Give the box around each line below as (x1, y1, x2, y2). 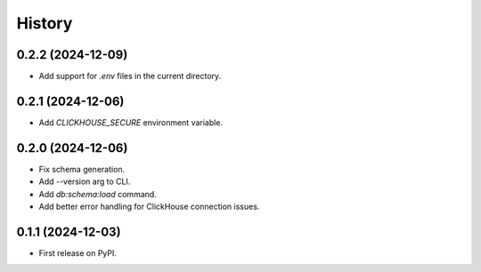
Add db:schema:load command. (38, 188, 158, 199)
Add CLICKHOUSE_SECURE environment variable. (38, 116, 223, 128)
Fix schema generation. (38, 164, 126, 174)
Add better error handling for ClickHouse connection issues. (38, 201, 260, 212)
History (16, 13, 73, 33)
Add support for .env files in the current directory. (38, 71, 222, 82)
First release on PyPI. (38, 247, 118, 258)
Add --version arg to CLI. (38, 176, 131, 187)
